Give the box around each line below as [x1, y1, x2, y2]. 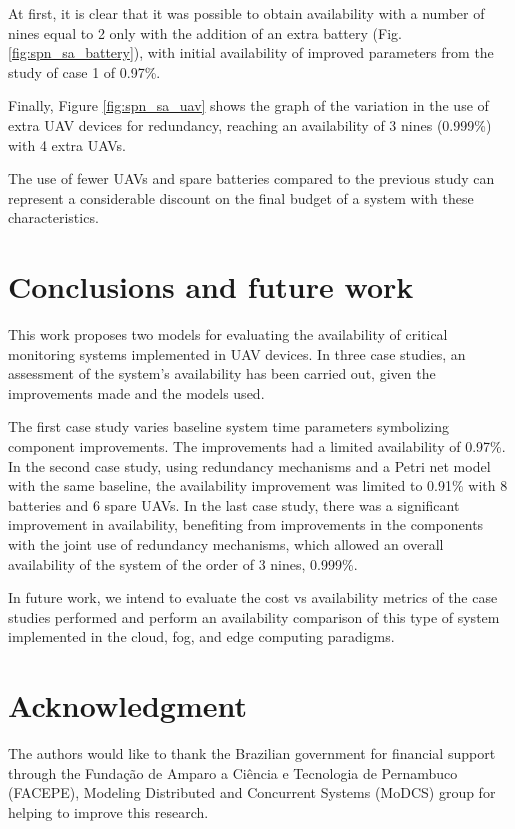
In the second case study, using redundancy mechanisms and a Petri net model [8, 455, 491, 476]
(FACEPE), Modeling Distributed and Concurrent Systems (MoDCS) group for [8, 782, 496, 803]
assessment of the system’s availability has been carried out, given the [8, 363, 436, 384]
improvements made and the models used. [8, 382, 265, 403]
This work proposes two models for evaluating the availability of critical [8, 324, 448, 345]
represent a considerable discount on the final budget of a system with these [8, 187, 474, 208]
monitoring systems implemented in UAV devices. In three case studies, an [8, 343, 466, 364]
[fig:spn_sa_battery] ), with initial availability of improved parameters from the [8, 42, 494, 63]
